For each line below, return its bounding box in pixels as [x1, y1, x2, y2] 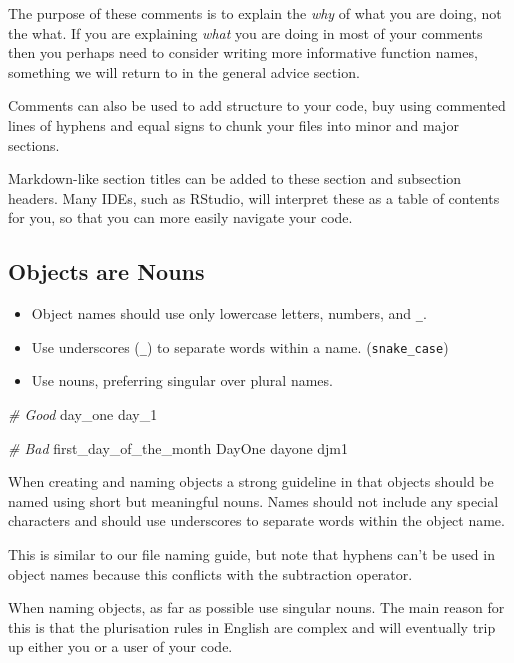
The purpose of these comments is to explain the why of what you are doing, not [8, 3, 502, 23]
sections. [8, 134, 60, 155]
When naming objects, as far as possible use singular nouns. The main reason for [8, 597, 505, 618]
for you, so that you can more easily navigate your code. [8, 207, 353, 228]
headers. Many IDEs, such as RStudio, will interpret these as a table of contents [8, 187, 500, 208]
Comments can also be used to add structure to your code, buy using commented [8, 95, 506, 116]
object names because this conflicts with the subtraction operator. [8, 563, 413, 584]
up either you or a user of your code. [8, 636, 233, 657]
